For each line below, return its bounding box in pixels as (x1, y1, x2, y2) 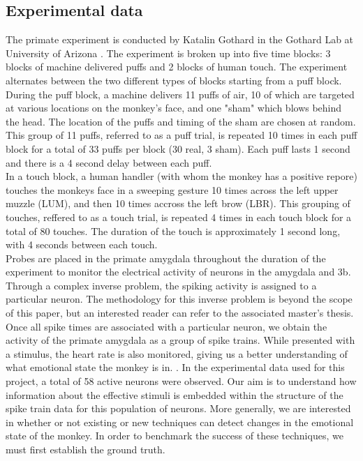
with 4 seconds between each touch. (6, 237, 158, 252)
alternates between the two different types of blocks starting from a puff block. (6, 73, 342, 87)
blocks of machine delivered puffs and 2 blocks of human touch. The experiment (6, 59, 348, 74)
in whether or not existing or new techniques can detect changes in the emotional (6, 414, 354, 429)
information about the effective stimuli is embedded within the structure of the (6, 387, 343, 402)
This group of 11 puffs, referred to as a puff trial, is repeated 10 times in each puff (6, 128, 357, 142)
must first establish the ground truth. (6, 442, 165, 457)
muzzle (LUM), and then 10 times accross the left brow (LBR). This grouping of (6, 196, 350, 211)
